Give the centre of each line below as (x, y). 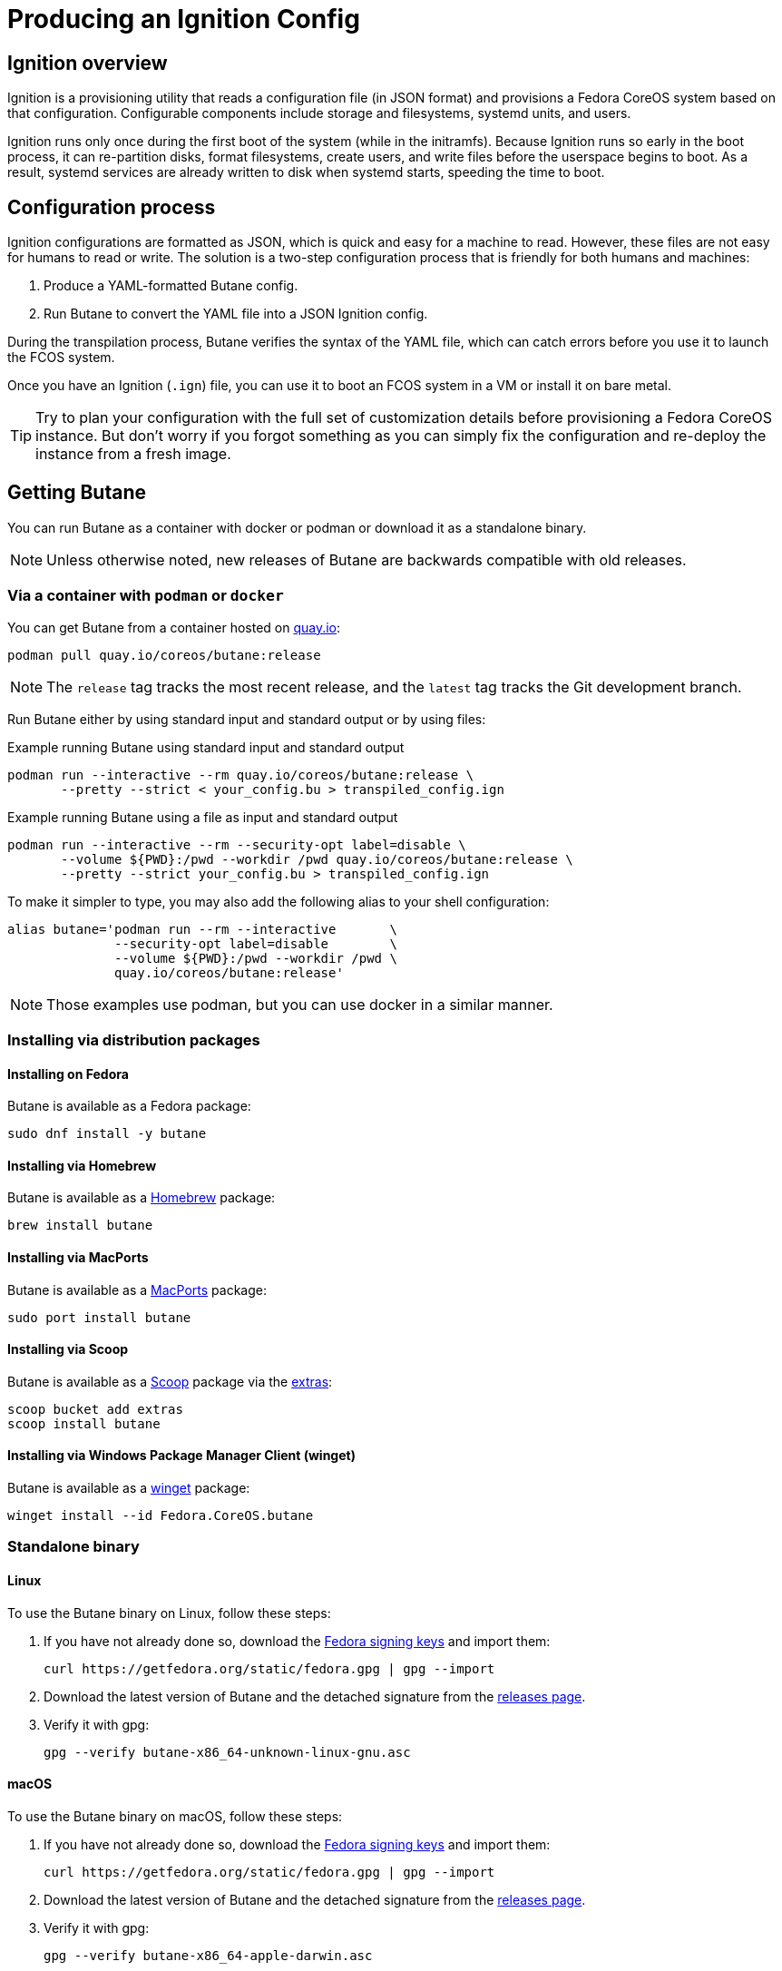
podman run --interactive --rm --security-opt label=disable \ (237, 844)
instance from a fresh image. (133, 454)
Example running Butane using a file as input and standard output (203, 817)
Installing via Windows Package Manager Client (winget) (181, 1456)
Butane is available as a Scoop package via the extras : (170, 1381)
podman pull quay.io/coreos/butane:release (164, 655)
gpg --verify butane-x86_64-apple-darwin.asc (208, 1955)
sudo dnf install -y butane (107, 1134)
